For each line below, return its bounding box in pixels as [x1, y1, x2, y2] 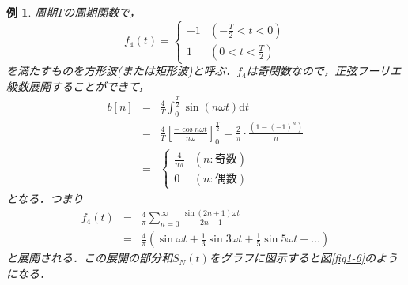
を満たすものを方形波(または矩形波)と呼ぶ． [6, 62, 237, 79]
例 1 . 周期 [6, 4, 57, 20]
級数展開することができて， [6, 77, 150, 94]
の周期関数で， [63, 4, 141, 20]
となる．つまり [6, 190, 84, 207]
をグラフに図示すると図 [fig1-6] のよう [209, 249, 399, 266]
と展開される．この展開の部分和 [6, 249, 172, 266]
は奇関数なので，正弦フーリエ [246, 62, 402, 79]
